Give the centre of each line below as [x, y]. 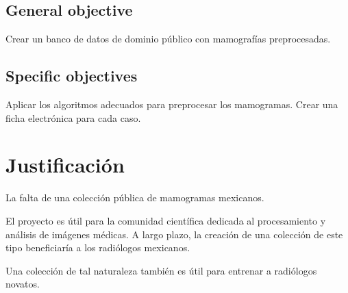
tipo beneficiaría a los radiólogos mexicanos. [98, 247]
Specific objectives [72, 76]
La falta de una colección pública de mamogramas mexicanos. [135, 198]
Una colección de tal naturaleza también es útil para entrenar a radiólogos [161, 270]
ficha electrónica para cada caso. [73, 117]
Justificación [65, 165]
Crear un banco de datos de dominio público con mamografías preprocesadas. [168, 39]
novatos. [23, 284]
